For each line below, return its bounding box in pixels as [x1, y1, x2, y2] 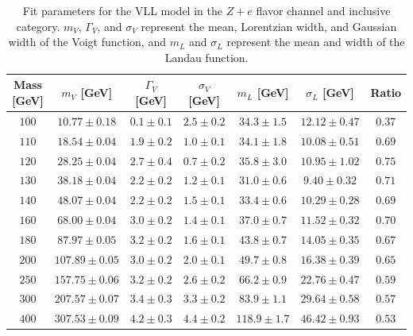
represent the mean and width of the [226, 33, 405, 50]
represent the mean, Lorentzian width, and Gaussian [141, 17, 397, 34]
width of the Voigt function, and [8, 33, 166, 50]
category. [16, 17, 60, 34]
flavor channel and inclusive [256, 2, 391, 18]
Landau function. [164, 48, 249, 65]
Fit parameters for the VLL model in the [22, 2, 222, 18]
